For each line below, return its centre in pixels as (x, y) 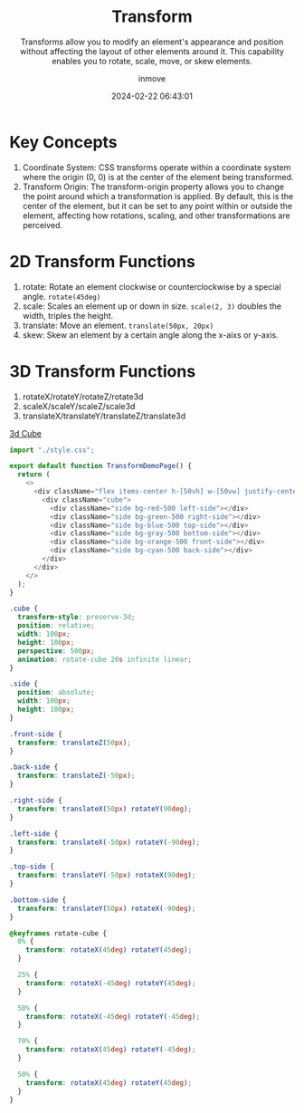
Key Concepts (63, 142)
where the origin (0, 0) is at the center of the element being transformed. (158, 177)
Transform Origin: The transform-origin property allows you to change (153, 187)
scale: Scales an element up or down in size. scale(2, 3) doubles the (152, 306)
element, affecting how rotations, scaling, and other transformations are (157, 216)
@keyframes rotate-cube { (58, 933)
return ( (34, 475)
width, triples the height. (68, 315)
